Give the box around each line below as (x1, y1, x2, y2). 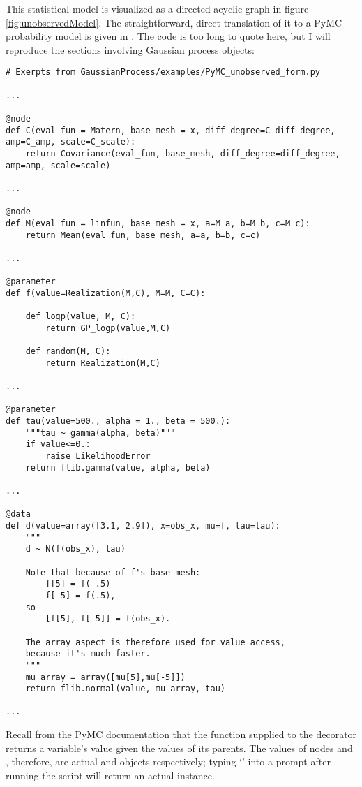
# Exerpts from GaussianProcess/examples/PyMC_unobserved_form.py (6, 67, 321, 78)
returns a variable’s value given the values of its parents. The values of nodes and (6, 740, 353, 755)
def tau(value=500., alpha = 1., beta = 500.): (6, 416, 231, 427)
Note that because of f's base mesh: (25, 567, 201, 578)
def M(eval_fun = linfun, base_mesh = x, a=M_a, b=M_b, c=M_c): (6, 218, 310, 228)
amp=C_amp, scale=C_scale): (6, 137, 136, 147)
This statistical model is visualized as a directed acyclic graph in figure (6, 1, 309, 15)
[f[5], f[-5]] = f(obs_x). (45, 614, 171, 624)
